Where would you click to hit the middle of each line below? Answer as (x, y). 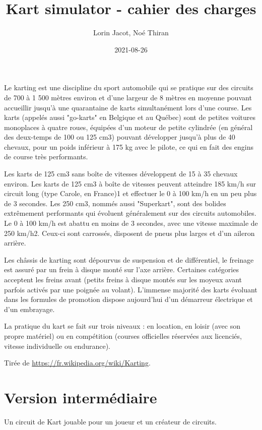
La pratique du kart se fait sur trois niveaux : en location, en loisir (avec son (122, 326)
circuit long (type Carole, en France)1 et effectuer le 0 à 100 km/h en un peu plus (130, 193)
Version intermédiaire (81, 397)
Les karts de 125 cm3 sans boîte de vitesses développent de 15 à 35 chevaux (121, 174)
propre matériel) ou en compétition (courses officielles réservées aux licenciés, (123, 335)
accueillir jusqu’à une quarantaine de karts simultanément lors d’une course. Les (128, 107)
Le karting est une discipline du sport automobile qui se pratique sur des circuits (129, 87)
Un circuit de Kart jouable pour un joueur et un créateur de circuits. (110, 421)
